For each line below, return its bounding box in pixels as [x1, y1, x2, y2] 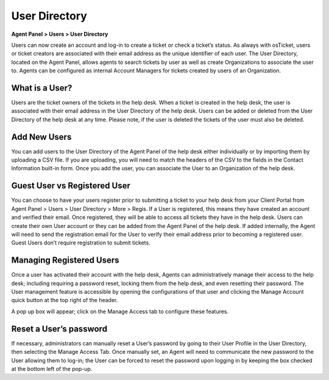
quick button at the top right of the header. [11, 297, 118, 304]
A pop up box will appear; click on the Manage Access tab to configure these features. [11, 308, 229, 315]
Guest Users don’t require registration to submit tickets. [11, 239, 150, 246]
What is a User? [11, 83, 73, 93]
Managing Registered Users [11, 255, 119, 266]
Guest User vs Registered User [11, 181, 130, 191]
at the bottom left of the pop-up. [11, 365, 93, 372]
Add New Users [11, 131, 72, 142]
